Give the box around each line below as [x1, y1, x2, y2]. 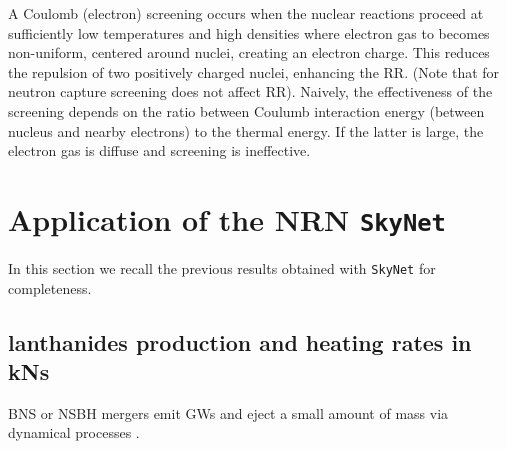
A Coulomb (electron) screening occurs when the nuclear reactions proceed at [8, 3, 484, 23]
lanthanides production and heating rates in [8, 326, 472, 357]
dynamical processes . [8, 422, 140, 443]
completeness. [8, 277, 92, 298]
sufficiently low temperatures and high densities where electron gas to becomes [8, 22, 490, 43]
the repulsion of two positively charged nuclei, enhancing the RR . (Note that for [8, 61, 500, 82]
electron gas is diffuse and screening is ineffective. [8, 140, 311, 161]
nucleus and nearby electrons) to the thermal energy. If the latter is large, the [8, 120, 484, 141]
